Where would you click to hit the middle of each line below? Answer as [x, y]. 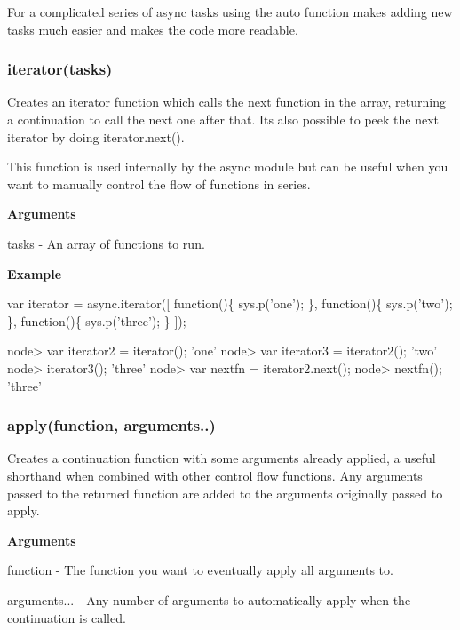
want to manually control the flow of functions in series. [159, 183]
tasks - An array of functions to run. [106, 243]
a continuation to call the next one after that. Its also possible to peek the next [223, 119]
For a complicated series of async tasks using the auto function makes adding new [230, 12]
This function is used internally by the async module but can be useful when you [228, 167]
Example [35, 273]
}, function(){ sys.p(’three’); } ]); [97, 320]
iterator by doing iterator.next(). [96, 136]
